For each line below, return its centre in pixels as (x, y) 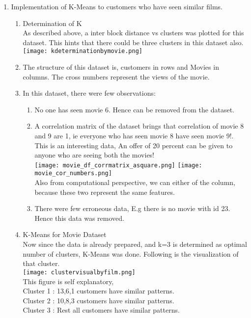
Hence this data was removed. (79, 218)
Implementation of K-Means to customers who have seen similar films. (117, 6)
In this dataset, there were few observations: (89, 93)
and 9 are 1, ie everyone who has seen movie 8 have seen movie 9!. (134, 135)
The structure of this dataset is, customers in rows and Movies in (121, 67)
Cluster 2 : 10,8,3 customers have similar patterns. (98, 300)
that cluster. (41, 263)
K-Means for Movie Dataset (65, 234)
